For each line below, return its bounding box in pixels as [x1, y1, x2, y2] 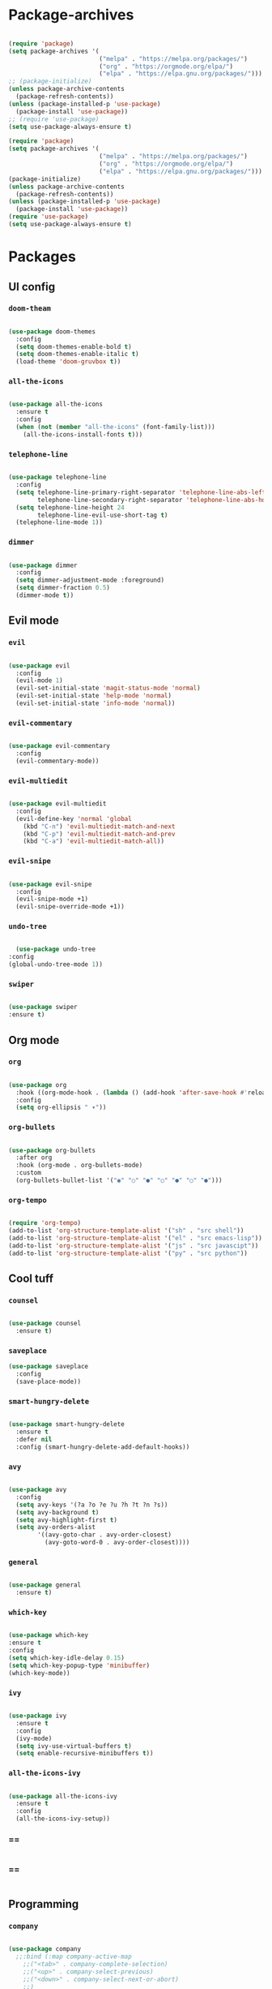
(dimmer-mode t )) [15, 591, 74, 599]
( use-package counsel [8, 1320, 82, 1328]
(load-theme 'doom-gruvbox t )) [15, 358, 121, 366]
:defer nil [15, 1436, 53, 1444]
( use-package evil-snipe [8, 880, 92, 888]
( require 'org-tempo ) [8, 1219, 82, 1227]
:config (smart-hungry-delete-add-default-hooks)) [15, 1442, 190, 1451]
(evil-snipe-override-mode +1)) [15, 903, 125, 911]
